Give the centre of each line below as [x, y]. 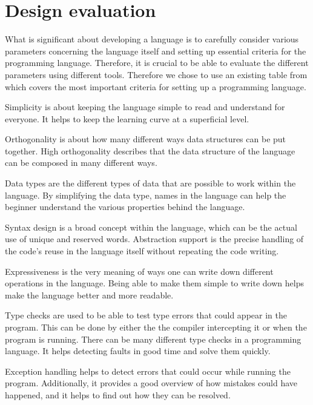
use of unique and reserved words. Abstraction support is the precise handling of [154, 239]
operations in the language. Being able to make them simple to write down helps [154, 283]
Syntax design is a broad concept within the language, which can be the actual [151, 227]
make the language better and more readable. [89, 295]
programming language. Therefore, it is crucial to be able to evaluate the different [157, 63]
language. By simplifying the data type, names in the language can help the [146, 195]
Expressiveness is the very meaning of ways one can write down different [139, 271]
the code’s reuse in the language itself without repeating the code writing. [142, 251]
